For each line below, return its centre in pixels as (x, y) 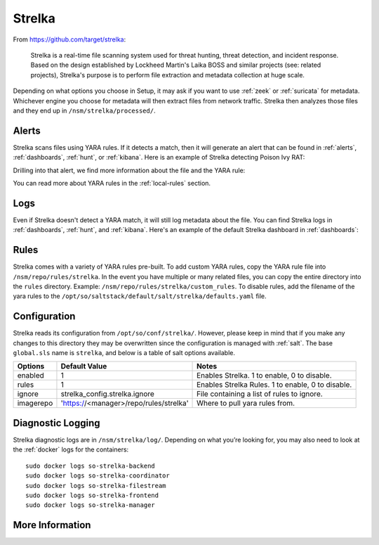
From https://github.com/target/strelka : (69, 39)
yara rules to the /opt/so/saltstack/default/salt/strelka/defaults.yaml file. (140, 296)
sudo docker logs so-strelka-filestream (96, 486)
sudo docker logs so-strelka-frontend (92, 495)
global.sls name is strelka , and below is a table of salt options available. (124, 353)
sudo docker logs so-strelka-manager (91, 505)
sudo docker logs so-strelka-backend (91, 466)
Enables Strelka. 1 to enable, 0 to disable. (265, 376)
